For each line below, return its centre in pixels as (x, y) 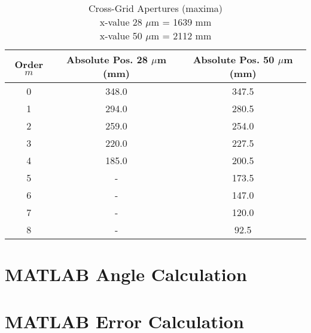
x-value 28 (121, 22)
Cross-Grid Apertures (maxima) (155, 8)
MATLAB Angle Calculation (126, 274)
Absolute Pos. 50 (234, 59)
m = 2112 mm (181, 36)
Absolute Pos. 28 (107, 59)
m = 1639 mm (181, 22)
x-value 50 (121, 36)
